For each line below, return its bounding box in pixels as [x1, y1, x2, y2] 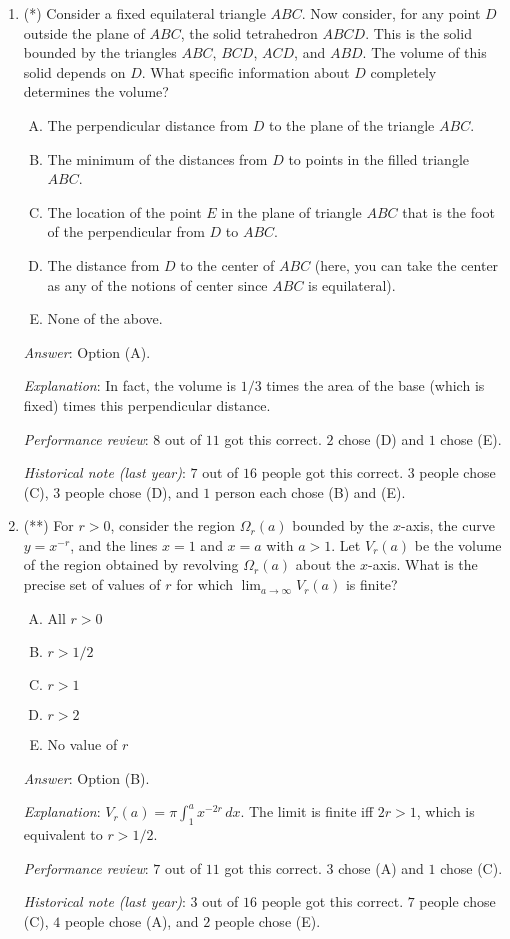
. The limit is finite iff [240, 801, 374, 822]
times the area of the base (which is [266, 375, 485, 396]
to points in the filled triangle [288, 148, 469, 169]
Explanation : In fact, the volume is [23, 375, 236, 396]
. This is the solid [365, 22, 472, 43]
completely [370, 61, 437, 82]
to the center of [180, 254, 275, 275]
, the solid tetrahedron [180, 22, 318, 43]
